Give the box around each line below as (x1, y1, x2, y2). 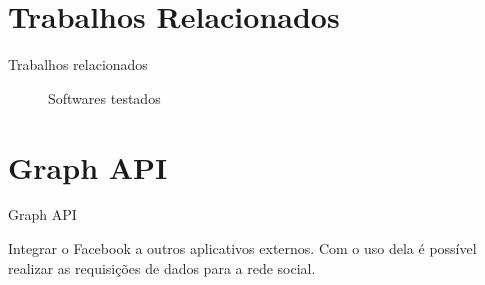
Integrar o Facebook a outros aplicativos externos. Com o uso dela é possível (8, 238, 477, 259)
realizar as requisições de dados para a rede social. (8, 257, 316, 278)
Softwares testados (48, 87, 161, 108)
